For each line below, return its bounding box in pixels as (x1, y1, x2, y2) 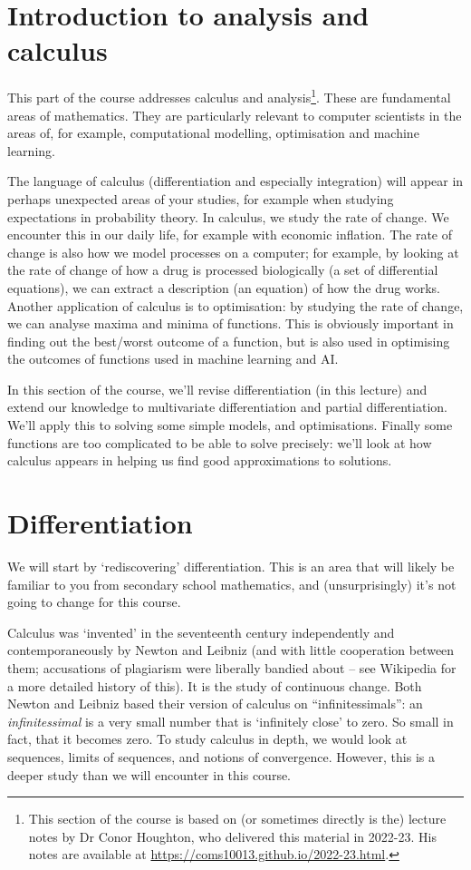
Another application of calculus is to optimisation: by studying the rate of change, (7, 296, 464, 315)
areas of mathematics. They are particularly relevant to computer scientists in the (7, 105, 462, 124)
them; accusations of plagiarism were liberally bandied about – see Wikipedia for (7, 658, 457, 677)
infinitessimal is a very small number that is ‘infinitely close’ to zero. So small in (7, 711, 454, 730)
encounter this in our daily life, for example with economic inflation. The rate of (7, 225, 453, 244)
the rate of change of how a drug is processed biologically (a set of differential (7, 260, 438, 279)
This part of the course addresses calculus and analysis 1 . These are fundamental (7, 85, 451, 106)
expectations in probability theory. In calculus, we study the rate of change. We (7, 207, 449, 226)
